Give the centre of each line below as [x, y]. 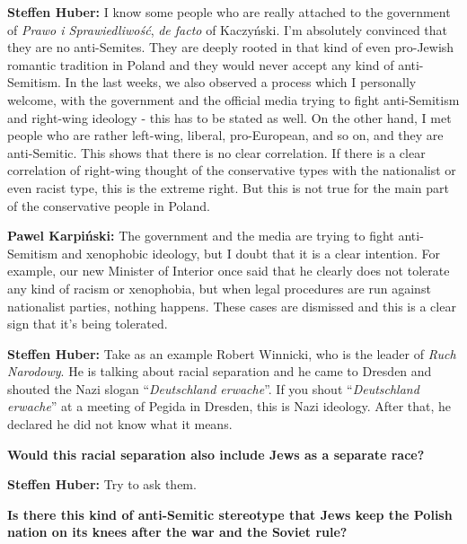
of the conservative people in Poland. [109, 205]
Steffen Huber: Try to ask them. [102, 484]
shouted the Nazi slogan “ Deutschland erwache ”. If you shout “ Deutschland [213, 388]
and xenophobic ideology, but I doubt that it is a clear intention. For [251, 253]
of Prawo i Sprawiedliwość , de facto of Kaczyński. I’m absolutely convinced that [228, 29]
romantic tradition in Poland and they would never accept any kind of [201, 64]
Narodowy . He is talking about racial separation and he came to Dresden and [220, 371]
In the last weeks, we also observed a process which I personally [241, 82]
